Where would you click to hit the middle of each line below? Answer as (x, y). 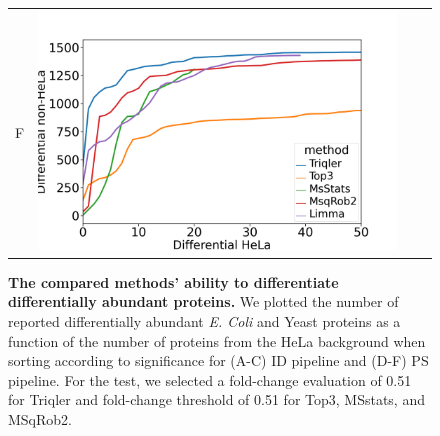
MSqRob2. (40, 418)
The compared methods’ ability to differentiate (173, 281)
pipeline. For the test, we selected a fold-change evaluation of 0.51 (210, 379)
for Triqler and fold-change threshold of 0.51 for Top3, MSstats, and (216, 399)
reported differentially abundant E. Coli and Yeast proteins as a (204, 321)
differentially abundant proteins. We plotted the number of (203, 301)
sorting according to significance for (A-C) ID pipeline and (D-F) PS (218, 360)
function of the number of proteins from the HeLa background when (217, 340)
